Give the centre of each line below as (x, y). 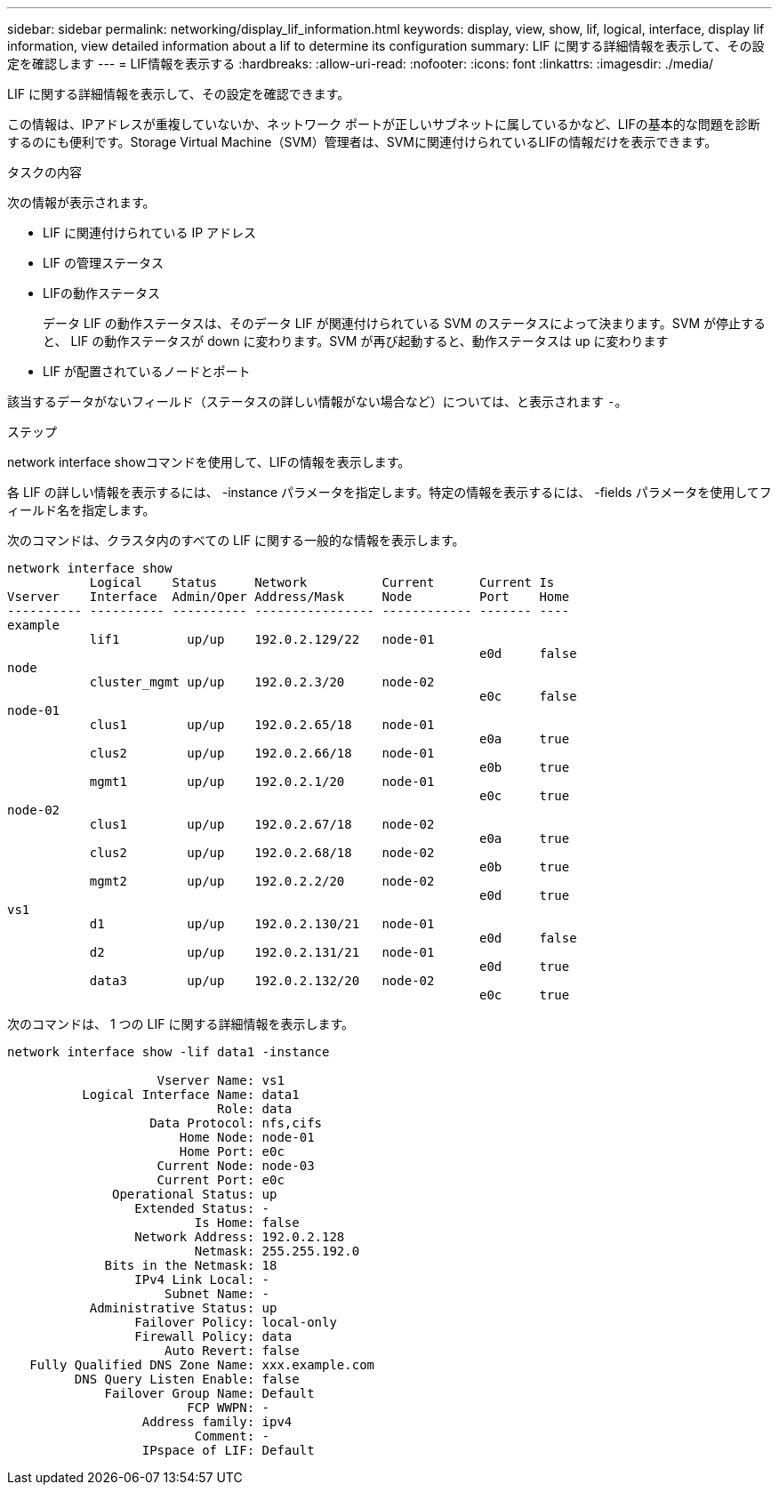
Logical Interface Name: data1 (191, 1095)
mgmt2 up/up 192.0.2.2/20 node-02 (262, 881)
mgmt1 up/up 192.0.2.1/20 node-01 (262, 782)
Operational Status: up (195, 1194)
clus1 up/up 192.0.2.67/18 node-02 (262, 824)
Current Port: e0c (221, 1180)
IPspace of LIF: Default (228, 1450)
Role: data (255, 1109)
